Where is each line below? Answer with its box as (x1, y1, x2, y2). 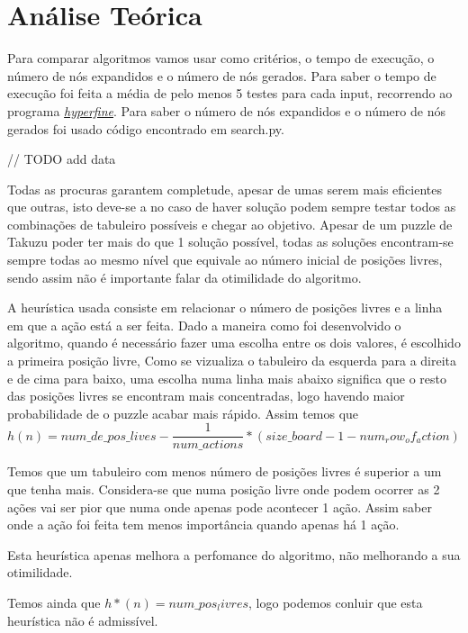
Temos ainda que (7, 593, 101, 612)
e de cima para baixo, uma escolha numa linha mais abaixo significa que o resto (7, 368, 447, 387)
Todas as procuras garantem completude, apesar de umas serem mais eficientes (7, 179, 442, 198)
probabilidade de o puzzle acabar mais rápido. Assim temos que (7, 403, 359, 422)
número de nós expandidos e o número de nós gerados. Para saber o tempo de (7, 66, 436, 85)
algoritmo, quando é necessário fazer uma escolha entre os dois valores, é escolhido (7, 333, 461, 352)
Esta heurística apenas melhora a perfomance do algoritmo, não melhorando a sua (7, 545, 461, 564)
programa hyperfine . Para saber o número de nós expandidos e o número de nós (7, 101, 445, 120)
